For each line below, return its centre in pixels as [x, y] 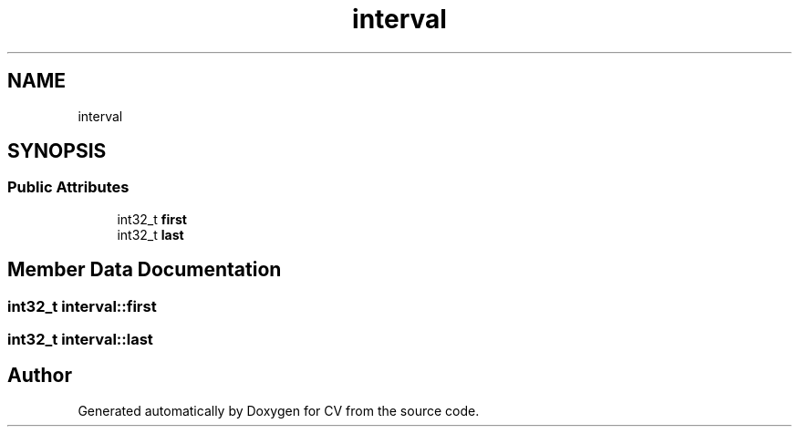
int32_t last [150, 234]
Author [40, 376]
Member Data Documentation [145, 270]
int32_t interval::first [82, 306]
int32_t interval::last [80, 340]
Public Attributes [68, 187]
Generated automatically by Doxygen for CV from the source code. [279, 410]
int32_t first [152, 219]
